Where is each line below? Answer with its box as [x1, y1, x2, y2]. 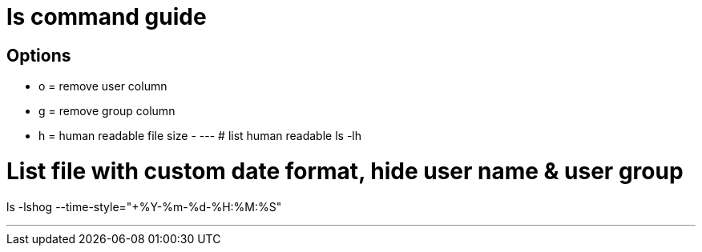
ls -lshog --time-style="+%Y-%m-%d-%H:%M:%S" [6, 199, 282, 214]
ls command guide [6, 3, 207, 30]
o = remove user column [38, 79, 167, 94]
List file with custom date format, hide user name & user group [6, 157, 684, 185]
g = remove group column [38, 104, 175, 118]
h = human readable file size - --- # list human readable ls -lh [38, 129, 362, 143]
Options [6, 45, 71, 66]
